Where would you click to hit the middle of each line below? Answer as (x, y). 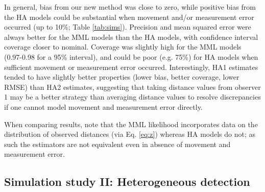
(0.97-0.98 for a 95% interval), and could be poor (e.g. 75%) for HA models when (131, 56)
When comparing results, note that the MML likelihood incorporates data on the (131, 124)
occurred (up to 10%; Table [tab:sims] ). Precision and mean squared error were (128, 27)
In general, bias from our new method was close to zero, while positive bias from (130, 7)
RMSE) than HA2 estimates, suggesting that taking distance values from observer (132, 87)
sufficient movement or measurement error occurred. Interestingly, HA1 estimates (131, 67)
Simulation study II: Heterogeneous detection (127, 182)
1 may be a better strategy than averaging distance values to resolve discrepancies (132, 97)
